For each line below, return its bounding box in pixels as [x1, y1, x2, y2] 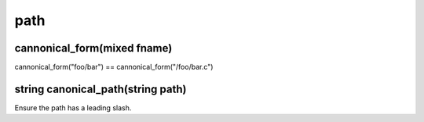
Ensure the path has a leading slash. [14, 102, 132, 113]
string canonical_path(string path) [14, 82, 187, 95]
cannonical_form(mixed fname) [14, 41, 173, 55]
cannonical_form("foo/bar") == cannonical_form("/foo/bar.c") [14, 63, 214, 72]
